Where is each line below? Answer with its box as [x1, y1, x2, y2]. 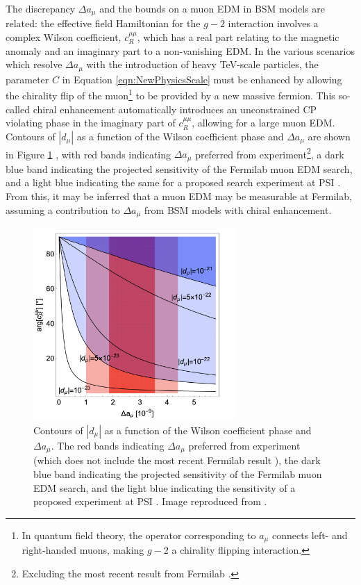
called [6, 101, 30, 116]
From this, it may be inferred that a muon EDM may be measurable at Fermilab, [6, 189, 352, 204]
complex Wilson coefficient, [6, 30, 121, 44]
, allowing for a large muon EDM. [192, 115, 335, 130]
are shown [308, 129, 351, 143]
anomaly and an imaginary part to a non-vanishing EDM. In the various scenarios [6, 43, 355, 58]
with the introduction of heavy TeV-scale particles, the [86, 57, 319, 72]
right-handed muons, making [22, 543, 144, 557]
